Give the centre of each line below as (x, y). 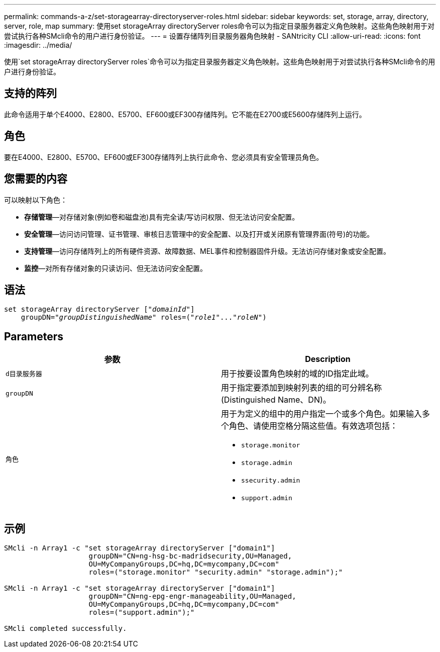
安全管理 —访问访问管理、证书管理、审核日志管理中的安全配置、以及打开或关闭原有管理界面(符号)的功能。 (199, 234)
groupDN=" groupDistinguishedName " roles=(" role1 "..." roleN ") (144, 317)
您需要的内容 (36, 179)
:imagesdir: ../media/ (38, 45)
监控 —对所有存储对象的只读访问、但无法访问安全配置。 (116, 268)
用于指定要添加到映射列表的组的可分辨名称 (302, 388)
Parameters (34, 336)
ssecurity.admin (271, 481)
